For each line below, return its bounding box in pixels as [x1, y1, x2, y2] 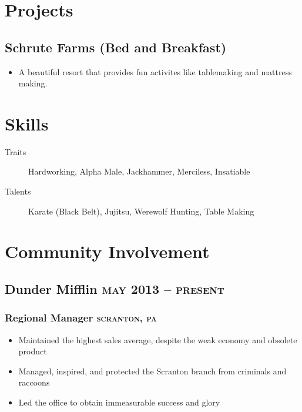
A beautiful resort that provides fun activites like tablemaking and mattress [18, 65, 292, 78]
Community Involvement [5, 239, 210, 263]
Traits [5, 145, 26, 158]
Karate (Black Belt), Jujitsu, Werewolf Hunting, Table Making [28, 205, 254, 217]
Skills [5, 111, 49, 135]
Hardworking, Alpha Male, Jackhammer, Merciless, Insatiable [28, 165, 250, 177]
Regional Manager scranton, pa [5, 310, 157, 325]
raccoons [18, 376, 50, 388]
